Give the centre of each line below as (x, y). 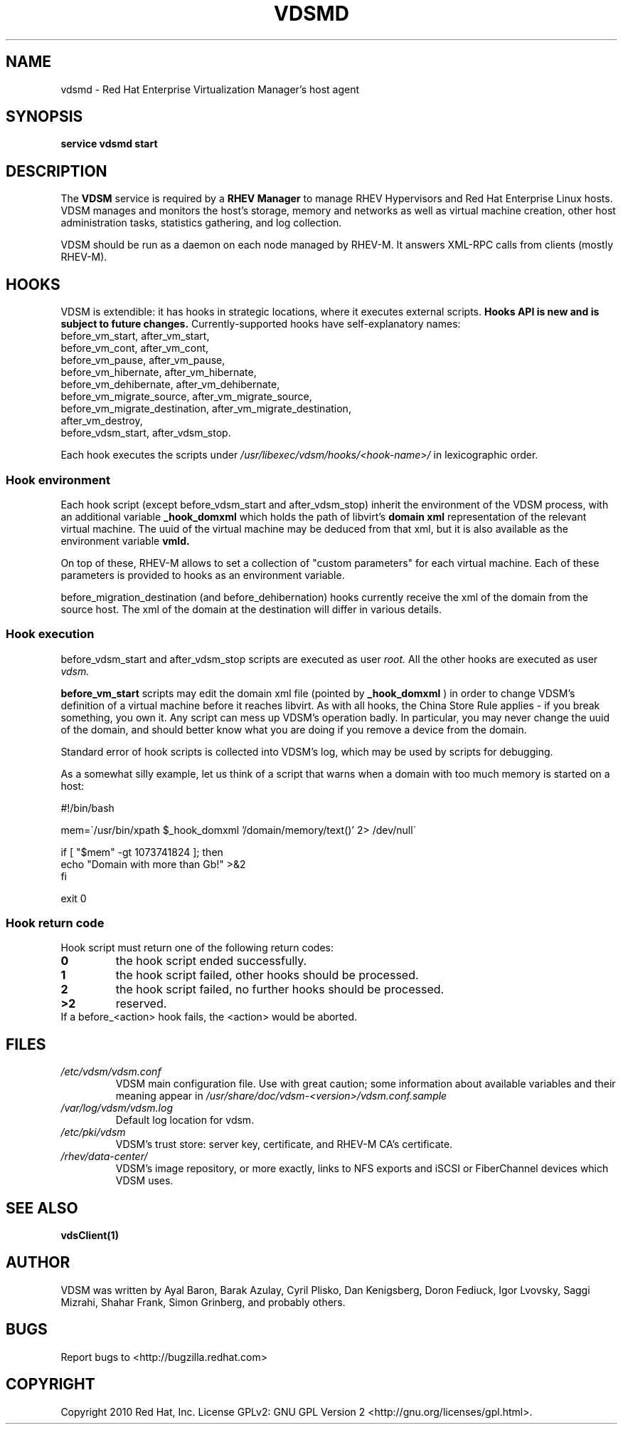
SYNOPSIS (44, 117)
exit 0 (74, 898)
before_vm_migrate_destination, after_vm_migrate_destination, (206, 409)
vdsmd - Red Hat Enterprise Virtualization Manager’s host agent (210, 89)
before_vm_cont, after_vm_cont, (135, 348)
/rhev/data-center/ (104, 1157)
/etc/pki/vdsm (93, 1132)
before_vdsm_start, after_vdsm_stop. (146, 433)
